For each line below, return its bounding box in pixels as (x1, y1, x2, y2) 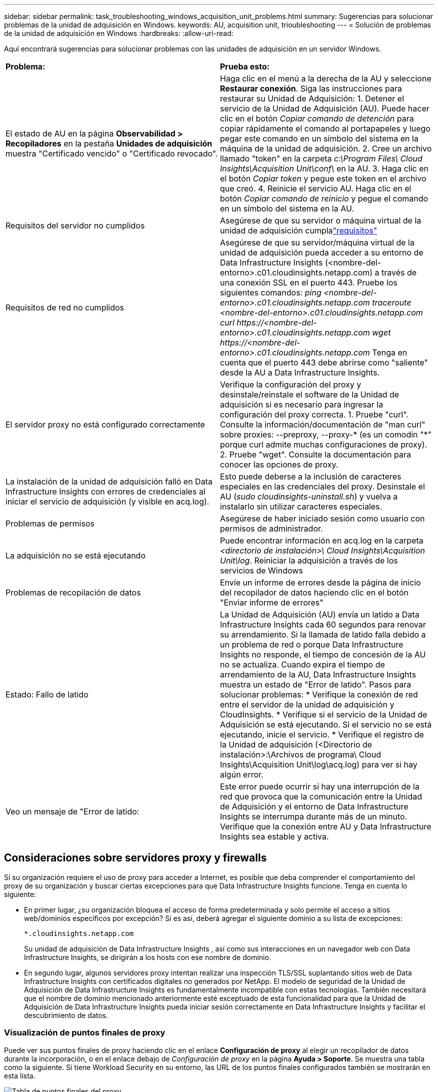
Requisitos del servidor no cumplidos (5, 220, 145, 230)
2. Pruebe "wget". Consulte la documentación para (220, 449, 411, 459)
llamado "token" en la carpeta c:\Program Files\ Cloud (220, 153, 422, 163)
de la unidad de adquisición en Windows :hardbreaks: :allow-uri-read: (4, 29, 233, 37)
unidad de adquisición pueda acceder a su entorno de (220, 247, 423, 257)
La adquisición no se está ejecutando (5, 550, 145, 560)
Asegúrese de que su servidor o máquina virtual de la (220, 215, 421, 225)
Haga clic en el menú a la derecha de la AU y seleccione (220, 73, 431, 83)
